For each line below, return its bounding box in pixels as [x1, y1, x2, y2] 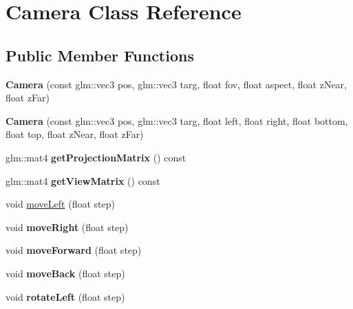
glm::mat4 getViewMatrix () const [6, 173, 160, 188]
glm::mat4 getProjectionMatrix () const [6, 150, 186, 164]
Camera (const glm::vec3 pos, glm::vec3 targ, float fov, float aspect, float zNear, [6, 77, 347, 91]
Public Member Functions [6, 44, 194, 66]
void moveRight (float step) [6, 219, 129, 234]
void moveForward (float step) [6, 243, 142, 257]
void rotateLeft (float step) [6, 289, 125, 303]
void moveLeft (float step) [6, 197, 115, 211]
